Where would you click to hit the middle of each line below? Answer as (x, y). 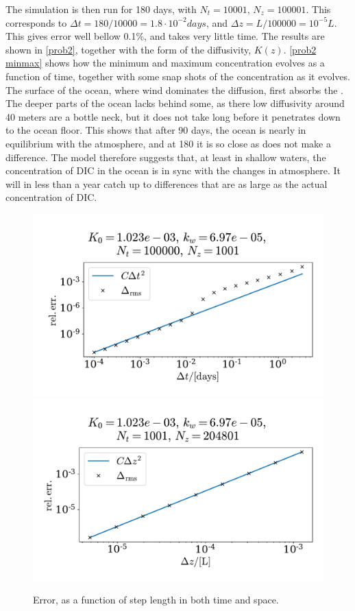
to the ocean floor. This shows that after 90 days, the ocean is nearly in (156, 130)
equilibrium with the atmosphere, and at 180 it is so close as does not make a (168, 143)
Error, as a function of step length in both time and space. (156, 600)
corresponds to (36, 22)
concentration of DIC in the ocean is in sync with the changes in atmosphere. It (173, 170)
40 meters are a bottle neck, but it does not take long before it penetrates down (173, 116)
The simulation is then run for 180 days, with (101, 9)
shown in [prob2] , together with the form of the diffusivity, (128, 49)
